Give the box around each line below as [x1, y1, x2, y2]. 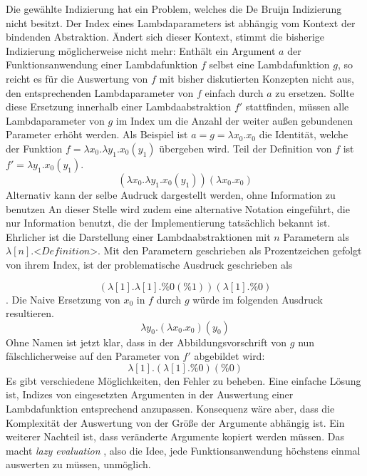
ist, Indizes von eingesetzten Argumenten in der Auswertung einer [6, 387, 294, 402]
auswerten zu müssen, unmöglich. [6, 457, 151, 472]
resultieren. [6, 306, 54, 321]
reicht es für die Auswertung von [6, 71, 148, 86]
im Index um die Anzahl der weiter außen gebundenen [115, 113, 353, 128]
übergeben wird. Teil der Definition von [159, 140, 332, 155]
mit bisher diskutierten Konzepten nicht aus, [159, 71, 354, 86]
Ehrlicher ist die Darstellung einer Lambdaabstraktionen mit [6, 229, 271, 244]
